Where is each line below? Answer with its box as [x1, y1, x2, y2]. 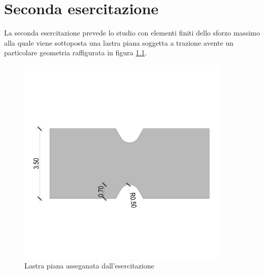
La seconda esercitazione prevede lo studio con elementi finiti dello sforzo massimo [4, 27, 260, 38]
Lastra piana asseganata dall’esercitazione [24, 260, 154, 271]
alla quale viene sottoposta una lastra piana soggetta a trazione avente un [4, 37, 234, 48]
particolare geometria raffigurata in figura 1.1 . [4, 47, 147, 58]
